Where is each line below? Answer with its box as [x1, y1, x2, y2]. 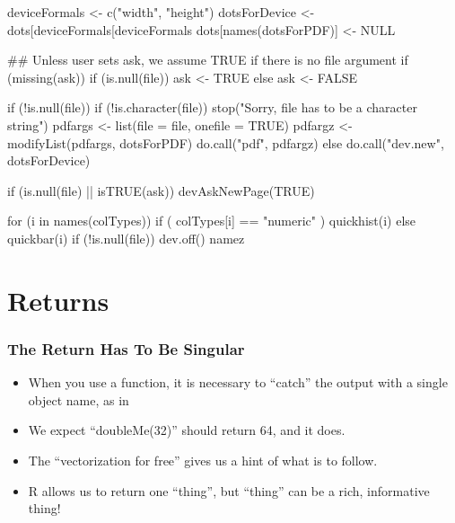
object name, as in [28, 390, 129, 409]
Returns [7, 281, 109, 318]
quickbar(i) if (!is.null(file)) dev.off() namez [7, 228, 245, 247]
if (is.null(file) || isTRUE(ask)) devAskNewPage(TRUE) [7, 181, 315, 199]
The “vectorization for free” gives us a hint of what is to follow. [28, 450, 378, 469]
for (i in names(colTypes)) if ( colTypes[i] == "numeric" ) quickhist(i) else [7, 211, 416, 230]
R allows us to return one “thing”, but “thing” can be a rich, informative [28, 481, 430, 500]
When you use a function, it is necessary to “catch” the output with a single [28, 373, 448, 392]
